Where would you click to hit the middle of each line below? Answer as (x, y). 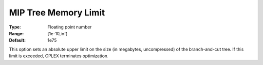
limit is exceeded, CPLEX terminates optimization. (59, 56)
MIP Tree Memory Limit (57, 13)
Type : (15, 27)
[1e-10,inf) (57, 33)
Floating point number (70, 27)
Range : (16, 33)
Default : (18, 40)
